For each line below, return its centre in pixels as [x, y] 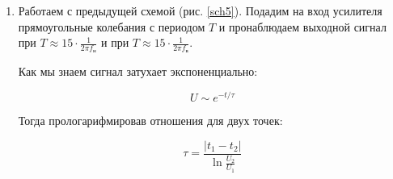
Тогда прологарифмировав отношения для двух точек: [150, 121]
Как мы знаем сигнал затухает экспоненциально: [138, 71]
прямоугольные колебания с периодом [112, 26]
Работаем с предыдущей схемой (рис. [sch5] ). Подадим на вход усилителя [200, 10]
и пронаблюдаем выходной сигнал [302, 26]
